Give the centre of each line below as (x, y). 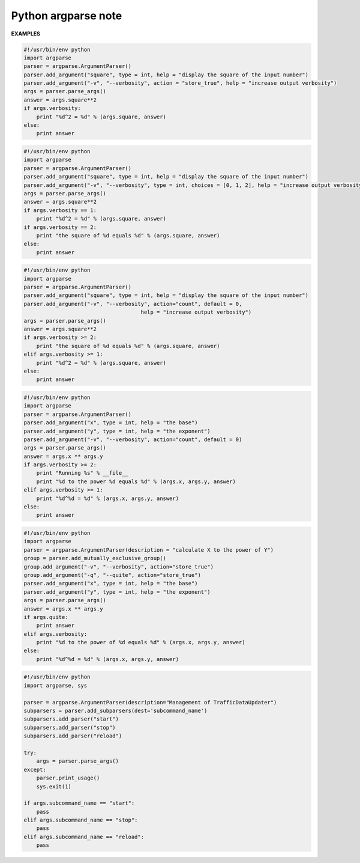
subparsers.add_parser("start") (71, 719)
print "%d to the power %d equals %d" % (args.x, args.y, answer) (136, 481)
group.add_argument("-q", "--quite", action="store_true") (112, 575)
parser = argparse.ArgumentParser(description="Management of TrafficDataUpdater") (150, 702)
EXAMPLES (25, 34)
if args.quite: (46, 617)
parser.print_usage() (68, 778)
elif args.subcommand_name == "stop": (81, 820)
